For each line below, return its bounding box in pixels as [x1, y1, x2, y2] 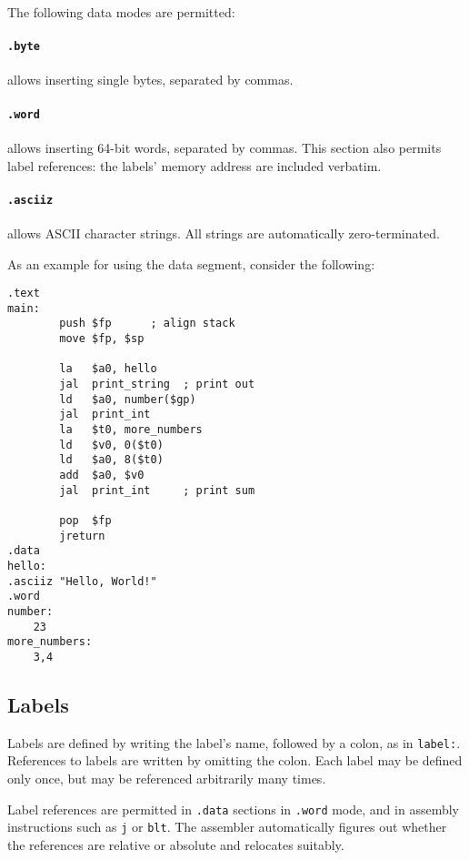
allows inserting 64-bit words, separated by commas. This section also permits [7, 137, 442, 157]
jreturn [59, 529, 105, 542]
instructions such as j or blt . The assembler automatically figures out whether [7, 817, 447, 836]
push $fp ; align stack [59, 317, 235, 330]
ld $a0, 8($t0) [59, 453, 164, 467]
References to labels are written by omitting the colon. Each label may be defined [7, 751, 463, 770]
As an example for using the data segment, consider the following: [7, 254, 375, 273]
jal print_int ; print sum [59, 483, 255, 497]
